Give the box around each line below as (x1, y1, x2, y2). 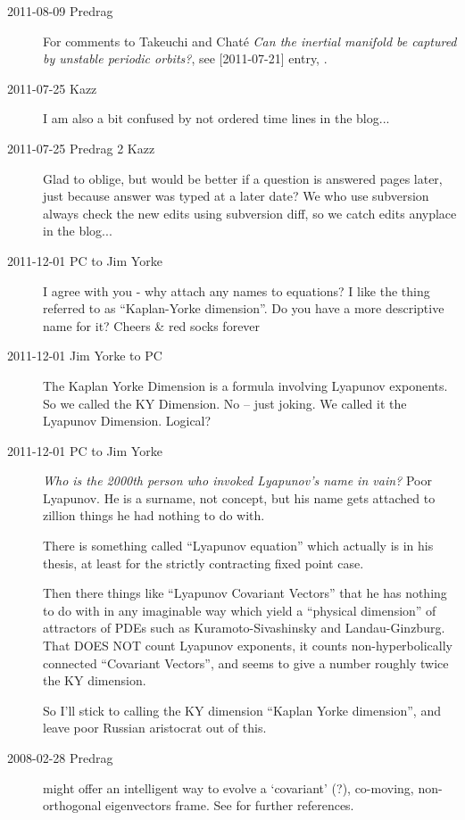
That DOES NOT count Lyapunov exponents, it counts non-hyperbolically (43, 636, 453, 655)
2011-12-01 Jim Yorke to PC (7, 346, 162, 365)
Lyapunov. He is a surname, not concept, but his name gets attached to (43, 488, 436, 507)
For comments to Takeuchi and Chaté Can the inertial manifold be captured (43, 31, 457, 50)
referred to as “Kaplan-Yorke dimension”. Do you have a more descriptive (43, 299, 444, 318)
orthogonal (43, 796, 102, 815)
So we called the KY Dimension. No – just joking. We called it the (43, 393, 407, 412)
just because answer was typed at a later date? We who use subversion (43, 186, 429, 205)
